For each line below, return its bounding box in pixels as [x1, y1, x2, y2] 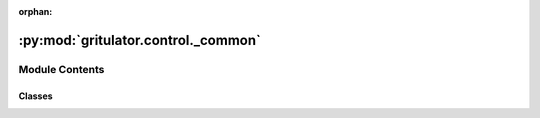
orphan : [18, 6, 53, 17]
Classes [18, 90, 54, 102]
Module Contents [18, 62, 105, 76]
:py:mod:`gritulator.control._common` [18, 31, 262, 49]
